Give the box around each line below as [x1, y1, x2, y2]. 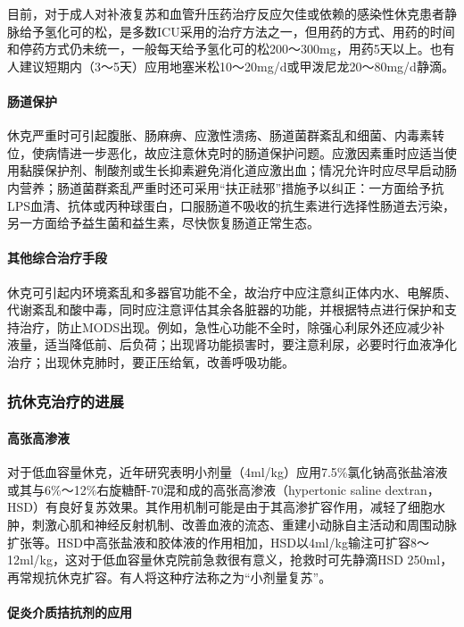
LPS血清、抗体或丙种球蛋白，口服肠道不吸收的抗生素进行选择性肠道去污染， [7, 196, 456, 214]
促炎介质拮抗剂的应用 [7, 602, 132, 621]
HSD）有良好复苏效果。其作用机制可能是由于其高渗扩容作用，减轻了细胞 [7, 497, 433, 516]
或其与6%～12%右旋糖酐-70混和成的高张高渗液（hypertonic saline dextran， [7, 480, 440, 498]
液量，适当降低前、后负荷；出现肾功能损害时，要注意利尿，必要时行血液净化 [7, 335, 457, 354]
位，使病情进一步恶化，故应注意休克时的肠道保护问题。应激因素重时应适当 [7, 143, 444, 162]
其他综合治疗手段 [7, 248, 107, 267]
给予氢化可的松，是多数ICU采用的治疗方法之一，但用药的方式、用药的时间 [19, 21, 455, 40]
